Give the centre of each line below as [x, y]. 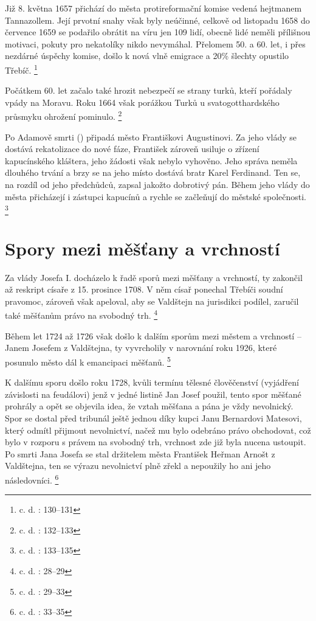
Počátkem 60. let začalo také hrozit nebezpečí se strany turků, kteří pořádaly [149, 90]
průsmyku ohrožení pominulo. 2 [64, 116]
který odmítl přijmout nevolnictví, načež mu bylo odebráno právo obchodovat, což [158, 430]
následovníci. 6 [32, 479]
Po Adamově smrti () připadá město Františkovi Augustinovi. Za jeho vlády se [151, 137]
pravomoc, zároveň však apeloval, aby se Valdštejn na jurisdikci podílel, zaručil [152, 301]
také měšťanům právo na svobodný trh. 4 [81, 314]
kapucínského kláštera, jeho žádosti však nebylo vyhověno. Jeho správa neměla [151, 160]
